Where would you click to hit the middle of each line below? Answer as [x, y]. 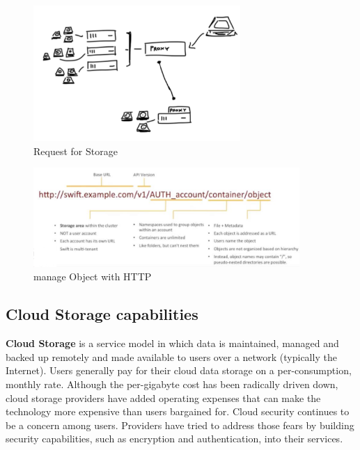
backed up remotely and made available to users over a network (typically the [171, 356]
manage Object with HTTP [93, 276]
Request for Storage [76, 151]
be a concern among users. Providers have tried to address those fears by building [180, 425]
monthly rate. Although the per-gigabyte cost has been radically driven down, [172, 384]
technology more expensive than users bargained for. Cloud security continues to [178, 411]
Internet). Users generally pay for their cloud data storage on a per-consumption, [179, 370]
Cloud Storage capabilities [102, 314]
